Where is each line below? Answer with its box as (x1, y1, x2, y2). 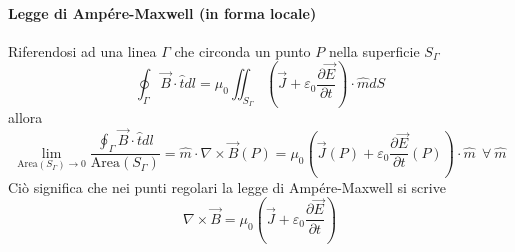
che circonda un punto (174, 40, 311, 61)
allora (8, 106, 43, 127)
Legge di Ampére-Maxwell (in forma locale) (8, 2, 317, 23)
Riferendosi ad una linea (8, 40, 157, 61)
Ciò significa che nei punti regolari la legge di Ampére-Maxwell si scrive (8, 176, 446, 197)
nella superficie (328, 40, 420, 61)
